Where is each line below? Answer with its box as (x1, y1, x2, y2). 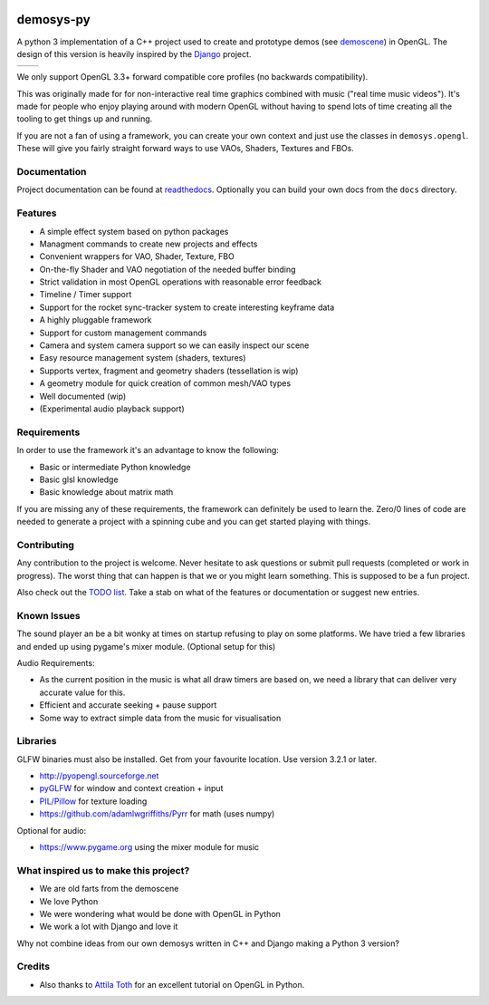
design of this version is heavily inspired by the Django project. (16, 48, 252, 59)
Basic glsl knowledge (39, 474, 119, 485)
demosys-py (16, 12, 91, 27)
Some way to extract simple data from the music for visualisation (39, 712, 282, 723)
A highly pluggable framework (39, 314, 152, 325)
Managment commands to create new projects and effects (39, 238, 258, 249)
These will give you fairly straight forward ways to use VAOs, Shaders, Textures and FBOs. (16, 143, 355, 154)
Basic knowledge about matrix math (39, 487, 174, 498)
